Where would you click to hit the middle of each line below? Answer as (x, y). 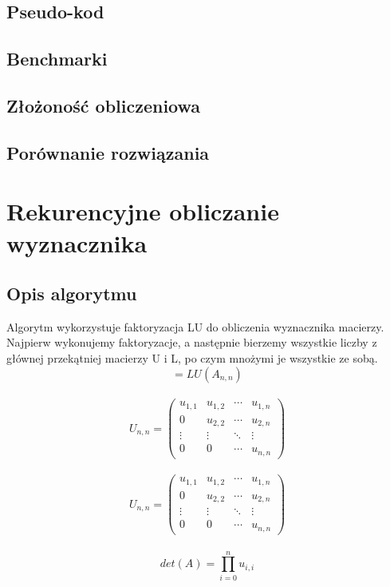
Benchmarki (57, 59)
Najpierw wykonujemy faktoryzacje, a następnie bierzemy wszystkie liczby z (192, 342)
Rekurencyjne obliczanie (143, 211)
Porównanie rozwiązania (108, 152)
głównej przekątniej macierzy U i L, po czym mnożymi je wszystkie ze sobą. (192, 358)
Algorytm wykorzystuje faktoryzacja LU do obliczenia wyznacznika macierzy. (195, 326)
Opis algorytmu (72, 293)
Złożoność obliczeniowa (104, 105)
